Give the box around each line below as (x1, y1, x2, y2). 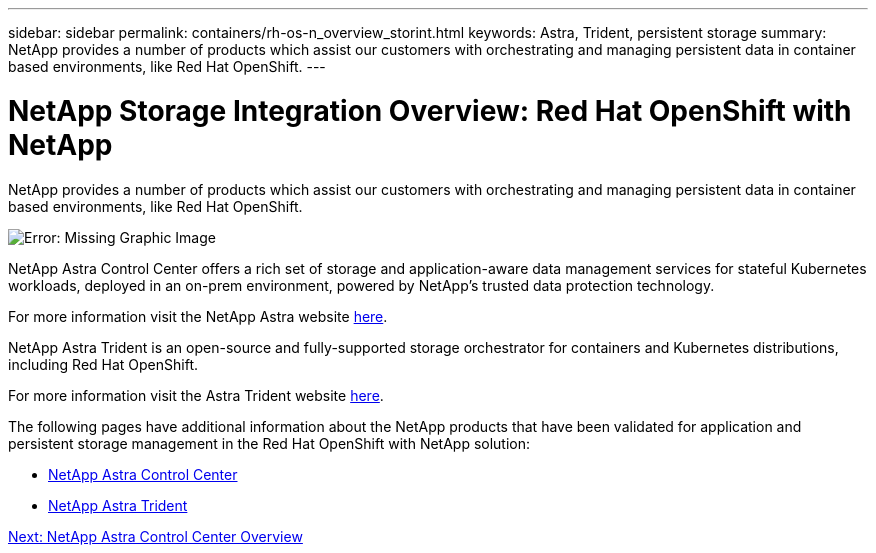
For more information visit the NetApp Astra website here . (8, 307, 388, 325)
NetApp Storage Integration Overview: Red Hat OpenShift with (8, 93, 852, 128)
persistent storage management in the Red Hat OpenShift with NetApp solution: (8, 434, 531, 452)
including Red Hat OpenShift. (8, 355, 199, 373)
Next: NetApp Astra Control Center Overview (8, 527, 303, 545)
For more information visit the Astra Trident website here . (8, 386, 384, 404)
